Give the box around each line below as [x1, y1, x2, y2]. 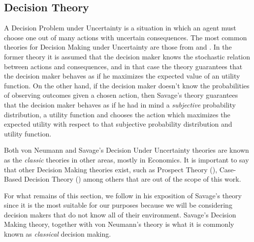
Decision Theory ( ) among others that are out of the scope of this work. [24, 174, 241, 184]
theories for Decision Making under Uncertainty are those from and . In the [4, 42, 232, 52]
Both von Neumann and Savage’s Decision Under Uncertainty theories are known [4, 145, 249, 155]
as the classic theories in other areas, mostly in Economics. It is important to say [4, 154, 249, 164]
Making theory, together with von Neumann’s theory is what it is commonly [4, 219, 234, 229]
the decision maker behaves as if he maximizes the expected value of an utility [4, 71, 240, 81]
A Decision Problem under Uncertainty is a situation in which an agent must [4, 23, 236, 33]
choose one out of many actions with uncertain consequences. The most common [4, 32, 247, 42]
